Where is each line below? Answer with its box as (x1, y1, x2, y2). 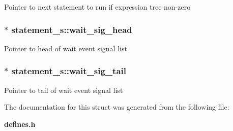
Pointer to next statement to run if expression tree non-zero (4, 2, 191, 12)
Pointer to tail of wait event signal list (4, 84, 123, 95)
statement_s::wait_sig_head (11, 23, 132, 36)
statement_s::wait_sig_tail (11, 64, 127, 77)
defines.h (4, 118, 36, 129)
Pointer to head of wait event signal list (4, 43, 127, 53)
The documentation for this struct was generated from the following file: (4, 102, 229, 112)
